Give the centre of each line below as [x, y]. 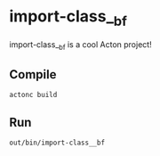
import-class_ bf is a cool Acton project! [81, 45]
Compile [33, 74]
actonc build [33, 95]
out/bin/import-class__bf [57, 143]
